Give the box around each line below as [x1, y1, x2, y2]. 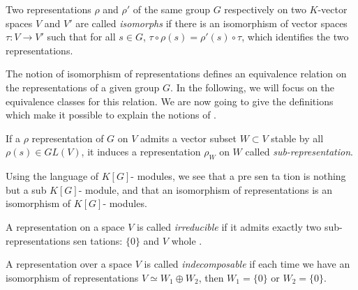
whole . [171, 233, 202, 247]
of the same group [133, 2, 210, 16]
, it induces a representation [81, 144, 201, 159]
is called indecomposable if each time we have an [144, 257, 350, 271]
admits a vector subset [140, 130, 237, 145]
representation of [31, 130, 104, 145]
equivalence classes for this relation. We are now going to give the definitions [6, 93, 334, 108]
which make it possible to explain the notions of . [6, 107, 217, 122]
